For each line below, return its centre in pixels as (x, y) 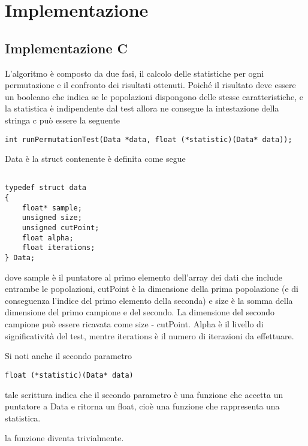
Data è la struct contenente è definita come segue (95, 159)
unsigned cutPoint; (61, 228)
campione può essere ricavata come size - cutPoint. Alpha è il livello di (134, 324)
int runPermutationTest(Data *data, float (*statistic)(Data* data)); (149, 139)
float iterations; (58, 248)
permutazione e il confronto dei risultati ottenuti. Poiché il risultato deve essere (150, 85)
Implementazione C (67, 48)
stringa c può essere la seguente (63, 120)
